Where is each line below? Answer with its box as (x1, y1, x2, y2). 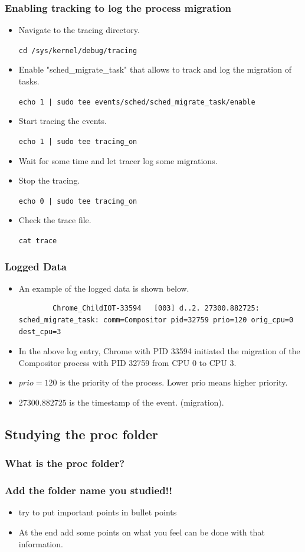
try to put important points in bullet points (18, 506, 177, 518)
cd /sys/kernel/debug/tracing (18, 46, 137, 55)
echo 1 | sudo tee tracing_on (18, 137, 137, 146)
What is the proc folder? (5, 456, 125, 471)
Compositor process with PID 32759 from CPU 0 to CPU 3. (18, 356, 237, 368)
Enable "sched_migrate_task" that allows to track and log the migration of (18, 63, 291, 76)
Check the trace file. (18, 214, 91, 226)
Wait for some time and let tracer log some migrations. (18, 154, 218, 166)
